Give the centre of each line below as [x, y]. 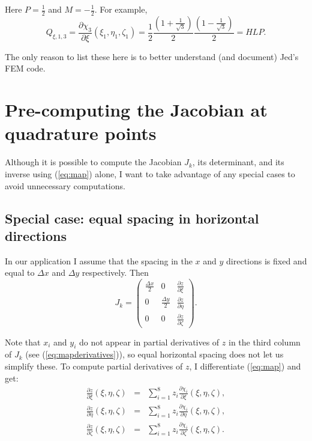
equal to [20, 272]
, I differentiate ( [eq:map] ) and [245, 366]
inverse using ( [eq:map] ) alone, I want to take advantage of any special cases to [150, 173]
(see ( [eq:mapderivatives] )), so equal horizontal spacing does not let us [154, 354]
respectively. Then [115, 272]
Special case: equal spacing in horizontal [132, 218]
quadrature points [81, 133]
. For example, [121, 9]
